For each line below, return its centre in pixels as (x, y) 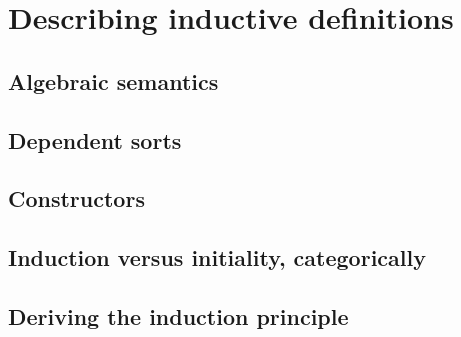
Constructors (76, 198)
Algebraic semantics (113, 80)
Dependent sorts (95, 139)
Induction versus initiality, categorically (217, 257)
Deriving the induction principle (178, 315)
